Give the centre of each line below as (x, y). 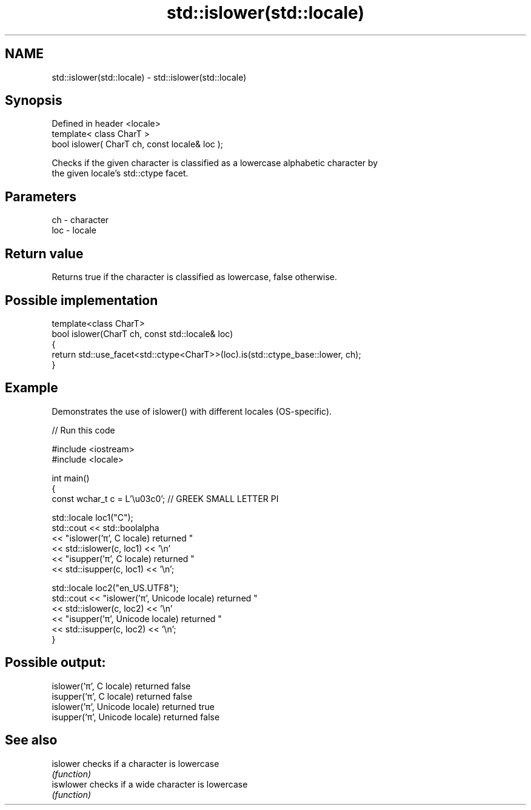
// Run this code (83, 430)
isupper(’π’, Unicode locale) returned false (136, 717)
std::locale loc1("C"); (92, 517)
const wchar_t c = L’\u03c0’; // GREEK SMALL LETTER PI (165, 498)
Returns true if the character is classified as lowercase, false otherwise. (195, 277)
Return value (44, 253)
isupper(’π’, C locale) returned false (122, 696)
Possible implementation (82, 300)
